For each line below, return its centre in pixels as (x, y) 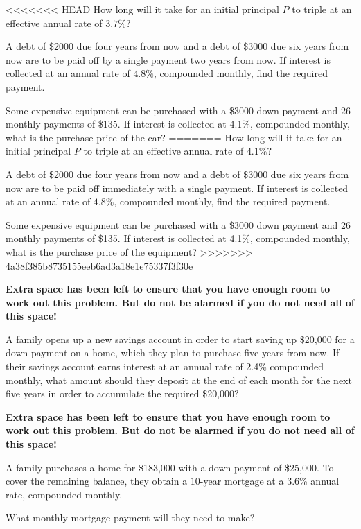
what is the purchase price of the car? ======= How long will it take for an (174, 137)
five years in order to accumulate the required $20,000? (122, 393)
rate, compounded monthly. (64, 494)
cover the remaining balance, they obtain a (97, 481)
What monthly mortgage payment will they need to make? (130, 518)
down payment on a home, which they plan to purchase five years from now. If (173, 353)
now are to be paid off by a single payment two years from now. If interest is (168, 59)
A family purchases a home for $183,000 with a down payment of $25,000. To (170, 467)
